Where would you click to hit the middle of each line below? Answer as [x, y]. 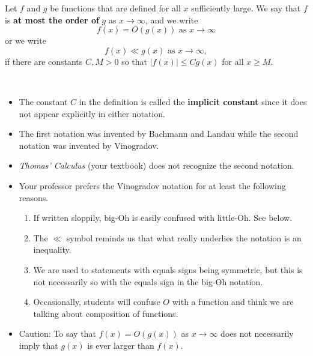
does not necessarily [257, 333]
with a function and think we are [233, 302]
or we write [26, 41]
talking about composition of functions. [106, 313]
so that [135, 61]
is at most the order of [52, 20]
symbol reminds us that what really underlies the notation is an [184, 237]
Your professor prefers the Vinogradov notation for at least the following [152, 185]
